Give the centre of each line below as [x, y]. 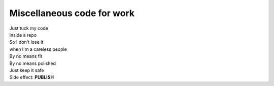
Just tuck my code [29, 28]
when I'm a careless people [38, 49]
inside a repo [23, 35]
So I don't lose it [26, 42]
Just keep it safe [27, 70]
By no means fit [26, 56]
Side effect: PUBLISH [32, 77]
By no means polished [32, 63]
